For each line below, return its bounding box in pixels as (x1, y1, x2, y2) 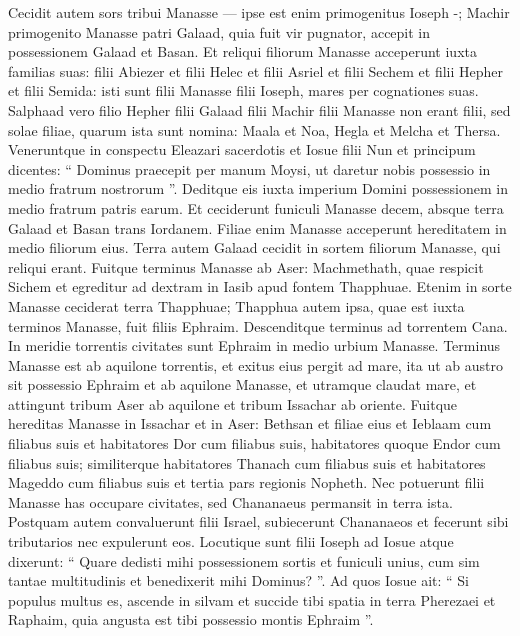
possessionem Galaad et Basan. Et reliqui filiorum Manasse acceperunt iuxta (8, 41, 477, 62)
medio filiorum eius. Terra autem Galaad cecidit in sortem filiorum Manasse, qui (8, 237, 501, 258)
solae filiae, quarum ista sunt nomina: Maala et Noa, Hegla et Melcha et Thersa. (8, 119, 501, 140)
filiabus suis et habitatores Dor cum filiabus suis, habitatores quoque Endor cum (8, 433, 501, 454)
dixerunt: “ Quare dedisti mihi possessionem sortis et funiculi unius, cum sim (8, 550, 480, 571)
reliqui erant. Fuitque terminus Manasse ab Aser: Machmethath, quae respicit (8, 256, 484, 277)
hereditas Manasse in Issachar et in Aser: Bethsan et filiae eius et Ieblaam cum (8, 413, 492, 434)
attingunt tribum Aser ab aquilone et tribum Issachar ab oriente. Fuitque (8, 393, 458, 414)
